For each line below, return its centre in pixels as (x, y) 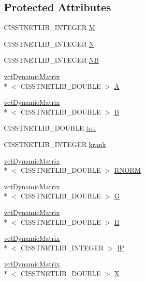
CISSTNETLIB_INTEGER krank (55, 144)
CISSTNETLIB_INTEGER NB (51, 60)
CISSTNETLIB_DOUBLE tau (50, 128)
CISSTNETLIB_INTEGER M (50, 27)
